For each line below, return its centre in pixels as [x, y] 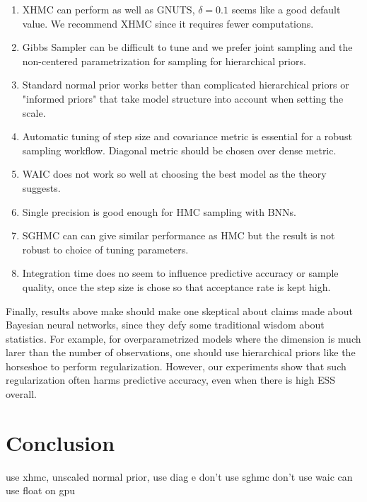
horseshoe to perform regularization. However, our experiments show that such [176, 366]
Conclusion [60, 442]
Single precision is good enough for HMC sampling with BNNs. [159, 211]
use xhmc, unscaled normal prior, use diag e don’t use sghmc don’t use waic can [179, 476]
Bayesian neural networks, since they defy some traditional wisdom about [165, 325]
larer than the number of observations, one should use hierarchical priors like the [181, 352]
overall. [21, 394]
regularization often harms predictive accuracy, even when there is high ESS [171, 380]
